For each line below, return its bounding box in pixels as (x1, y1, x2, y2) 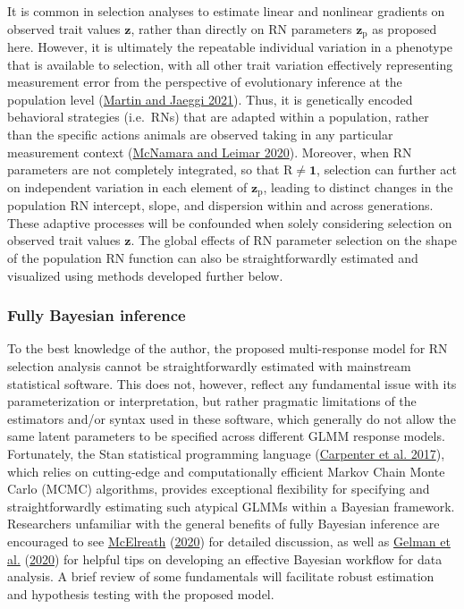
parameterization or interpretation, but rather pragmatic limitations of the (7, 392, 417, 410)
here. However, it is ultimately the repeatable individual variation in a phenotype (7, 38, 453, 56)
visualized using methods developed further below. (7, 266, 283, 284)
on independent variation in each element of (7, 177, 248, 196)
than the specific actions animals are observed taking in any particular (7, 125, 393, 144)
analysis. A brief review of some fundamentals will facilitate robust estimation (7, 567, 434, 586)
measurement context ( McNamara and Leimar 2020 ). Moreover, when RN (7, 142, 412, 161)
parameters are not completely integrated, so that (7, 160, 280, 179)
